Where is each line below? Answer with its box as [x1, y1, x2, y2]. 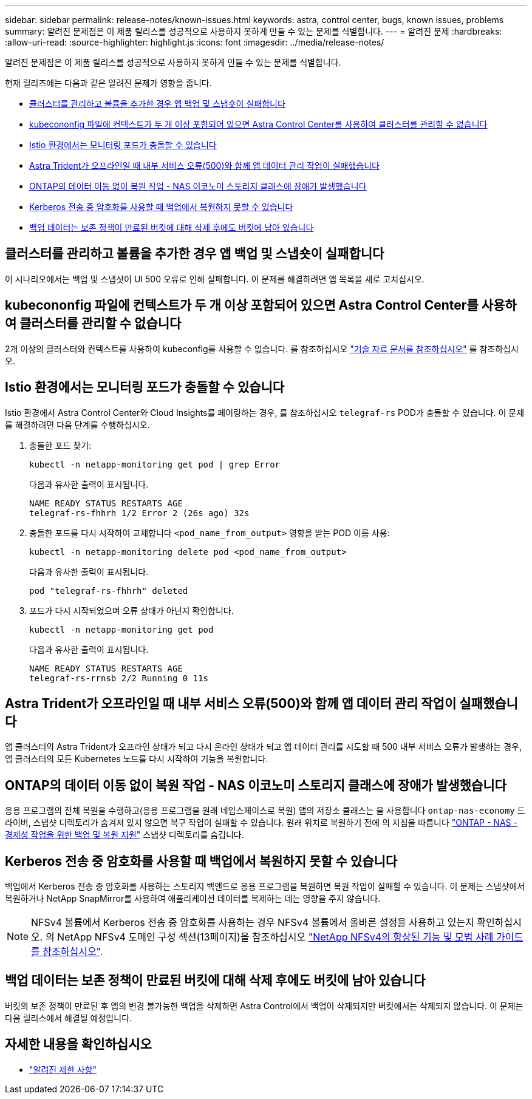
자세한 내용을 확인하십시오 [5, 1036, 152, 1052]
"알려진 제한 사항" [29, 1064, 97, 1075]
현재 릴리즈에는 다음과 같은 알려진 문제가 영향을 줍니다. [5, 78, 212, 88]
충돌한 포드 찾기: [29, 440, 92, 451]
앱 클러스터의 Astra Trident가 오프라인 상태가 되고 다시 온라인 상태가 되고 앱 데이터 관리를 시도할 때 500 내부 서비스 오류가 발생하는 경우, [5, 741, 522, 752]
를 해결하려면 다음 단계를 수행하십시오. [5, 419, 150, 430]
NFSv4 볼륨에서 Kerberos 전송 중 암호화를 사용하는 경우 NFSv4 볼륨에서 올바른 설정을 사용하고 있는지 [31, 916, 474, 929]
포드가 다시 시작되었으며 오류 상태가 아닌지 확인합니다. [29, 605, 234, 616]
